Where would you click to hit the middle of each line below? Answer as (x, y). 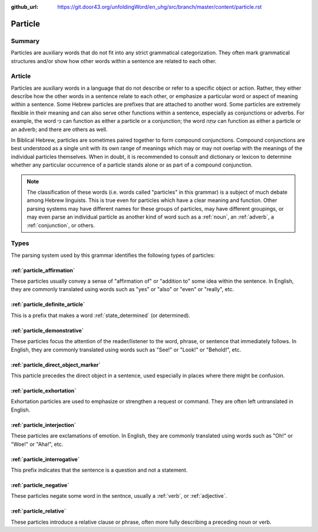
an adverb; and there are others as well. (59, 129)
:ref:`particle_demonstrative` (47, 330)
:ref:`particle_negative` (40, 485)
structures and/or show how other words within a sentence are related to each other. (114, 61)
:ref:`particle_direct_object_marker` (56, 365)
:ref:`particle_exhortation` (44, 391)
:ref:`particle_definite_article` (48, 305)
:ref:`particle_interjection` (44, 425)
